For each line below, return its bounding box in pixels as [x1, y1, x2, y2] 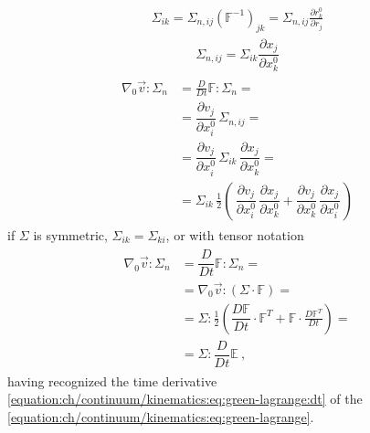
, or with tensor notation [165, 225, 304, 244]
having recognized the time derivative [7, 371, 217, 390]
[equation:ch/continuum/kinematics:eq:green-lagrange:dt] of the [7, 389, 363, 408]
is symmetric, [33, 225, 108, 244]
